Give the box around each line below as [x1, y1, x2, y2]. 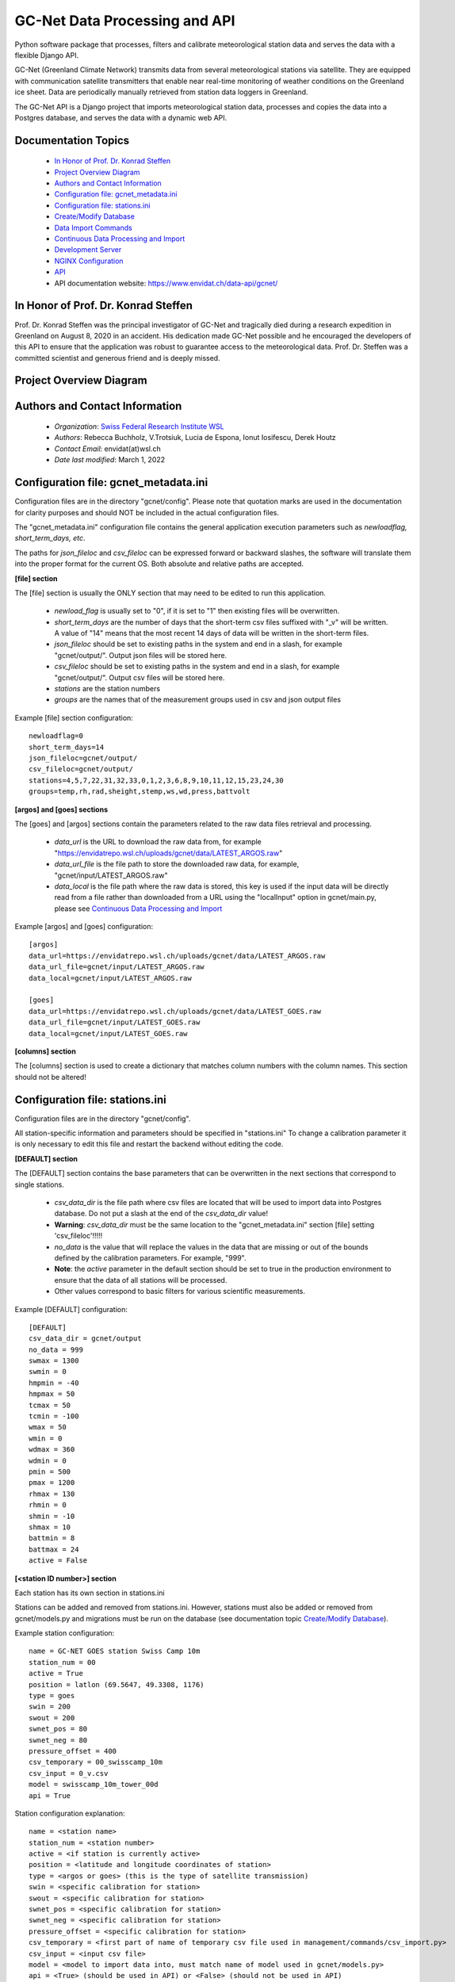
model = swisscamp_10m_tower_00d [29, 1780, 159, 1789]
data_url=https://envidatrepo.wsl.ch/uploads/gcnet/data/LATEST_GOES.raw [29, 1007, 322, 1016]
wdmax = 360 [29, 1445, 75, 1454]
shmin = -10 [29, 1511, 75, 1521]
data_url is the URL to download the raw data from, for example [54, 837, 262, 847]
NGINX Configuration [54, 256, 124, 266]
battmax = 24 [29, 1544, 79, 1554]
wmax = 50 [29, 1423, 67, 1432]
